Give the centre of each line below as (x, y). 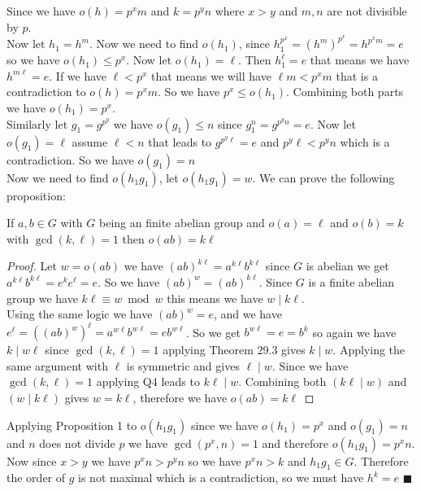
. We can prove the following (323, 177)
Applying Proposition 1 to (72, 425)
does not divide (77, 443)
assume (90, 141)
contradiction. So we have (70, 159)
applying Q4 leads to (148, 381)
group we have (42, 298)
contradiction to (46, 92)
